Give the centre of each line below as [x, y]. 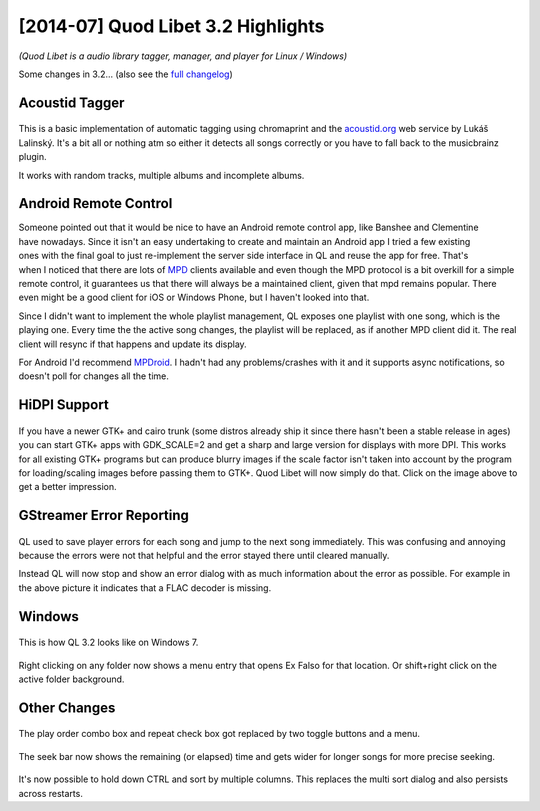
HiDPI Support [63, 405]
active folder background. [71, 679]
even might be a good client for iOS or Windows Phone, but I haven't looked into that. [194, 297]
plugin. [32, 157]
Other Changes [67, 707]
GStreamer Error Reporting [104, 515]
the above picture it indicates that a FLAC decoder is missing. [145, 587]
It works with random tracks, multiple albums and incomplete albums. [161, 175]
